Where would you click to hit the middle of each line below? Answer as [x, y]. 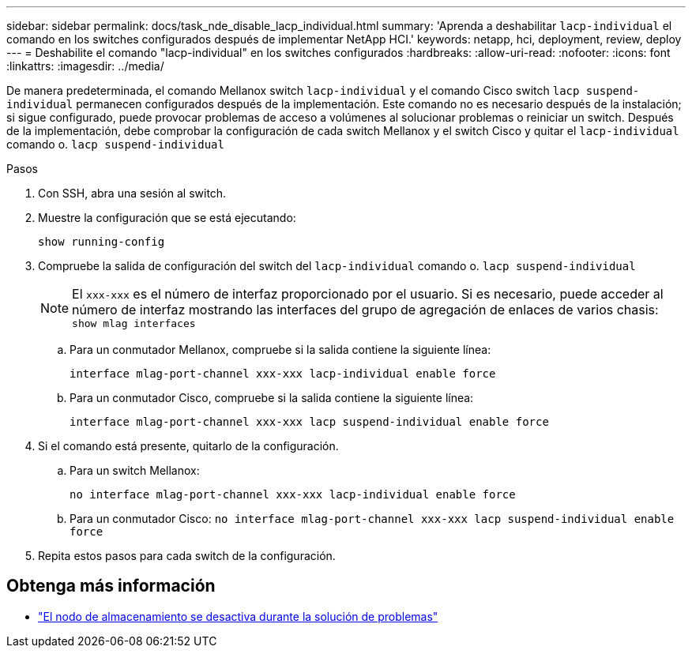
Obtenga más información [111, 586]
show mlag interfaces [134, 323]
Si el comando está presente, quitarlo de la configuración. [188, 446]
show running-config [102, 242]
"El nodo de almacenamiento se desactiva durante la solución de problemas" [238, 616]
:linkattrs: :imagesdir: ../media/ [85, 66]
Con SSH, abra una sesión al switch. [132, 193]
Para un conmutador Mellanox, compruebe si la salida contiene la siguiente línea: [280, 350]
